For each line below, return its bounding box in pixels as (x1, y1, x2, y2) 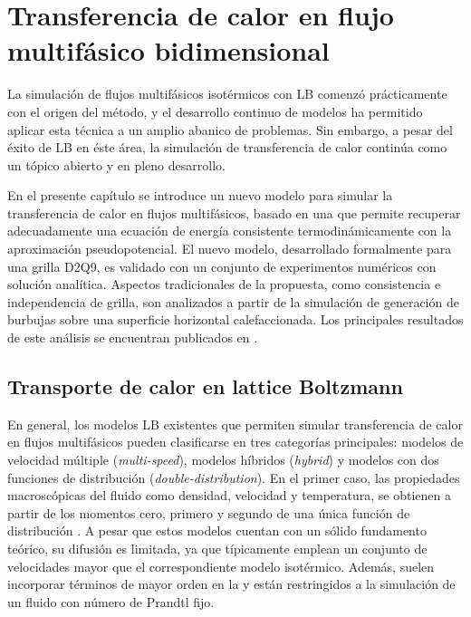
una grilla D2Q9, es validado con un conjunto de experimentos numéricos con (7, 256, 437, 275)
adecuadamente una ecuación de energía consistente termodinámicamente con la (7, 221, 452, 240)
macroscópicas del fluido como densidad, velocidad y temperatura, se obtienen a (7, 486, 452, 505)
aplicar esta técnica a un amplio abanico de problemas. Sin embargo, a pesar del (7, 120, 453, 139)
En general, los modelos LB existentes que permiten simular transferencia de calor (7, 414, 463, 433)
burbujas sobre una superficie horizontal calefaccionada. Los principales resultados (7, 310, 464, 329)
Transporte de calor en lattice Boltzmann (7, 372, 403, 400)
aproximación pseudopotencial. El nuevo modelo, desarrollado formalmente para (7, 239, 452, 258)
